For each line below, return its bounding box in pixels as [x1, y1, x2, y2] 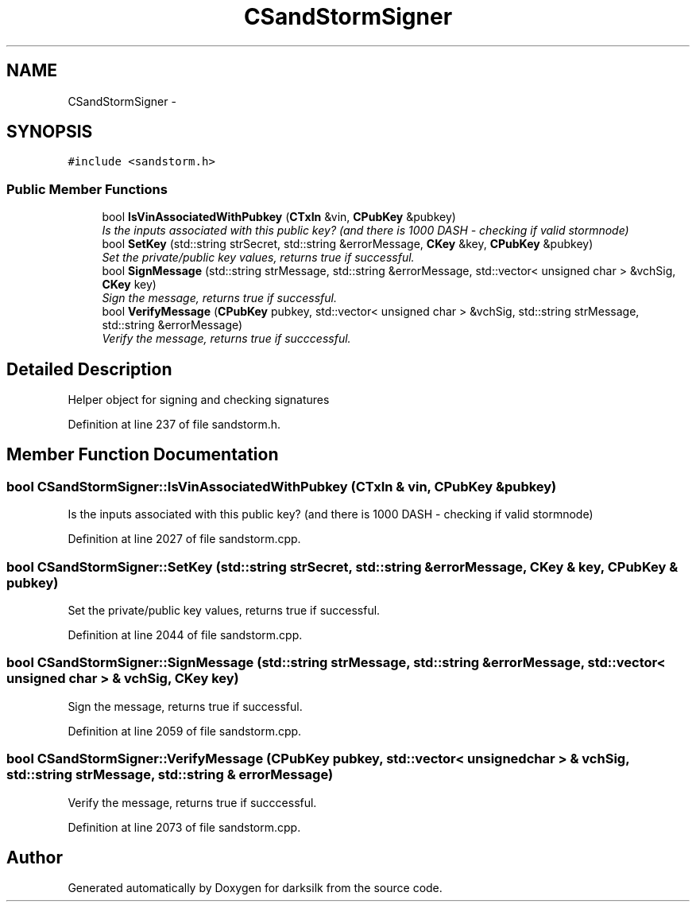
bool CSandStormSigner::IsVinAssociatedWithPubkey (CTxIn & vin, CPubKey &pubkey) [6, 478, 557, 495]
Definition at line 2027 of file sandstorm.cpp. [68, 532, 301, 546]
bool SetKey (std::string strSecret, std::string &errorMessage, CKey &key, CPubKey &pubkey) [102, 237, 594, 251]
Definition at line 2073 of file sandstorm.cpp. [68, 820, 301, 834]
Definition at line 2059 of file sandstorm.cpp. [68, 724, 302, 738]
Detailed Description [6, 359, 172, 379]
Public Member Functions [6, 180, 168, 197]
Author [6, 847, 63, 867]
